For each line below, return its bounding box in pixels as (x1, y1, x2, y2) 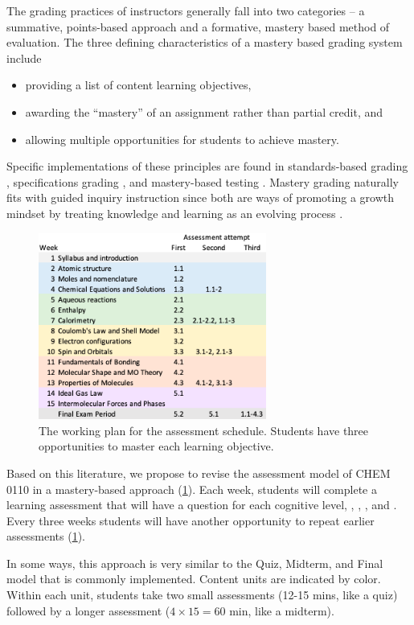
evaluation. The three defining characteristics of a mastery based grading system (6, 34, 403, 51)
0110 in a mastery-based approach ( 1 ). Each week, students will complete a (6, 480, 377, 497)
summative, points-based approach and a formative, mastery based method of (6, 18, 390, 35)
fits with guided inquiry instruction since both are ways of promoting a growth (6, 189, 394, 206)
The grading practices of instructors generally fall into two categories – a (6, 2, 365, 19)
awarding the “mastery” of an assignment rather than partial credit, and (25, 103, 383, 120)
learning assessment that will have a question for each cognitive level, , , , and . (6, 496, 397, 513)
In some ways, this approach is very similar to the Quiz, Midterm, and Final (6, 554, 383, 571)
